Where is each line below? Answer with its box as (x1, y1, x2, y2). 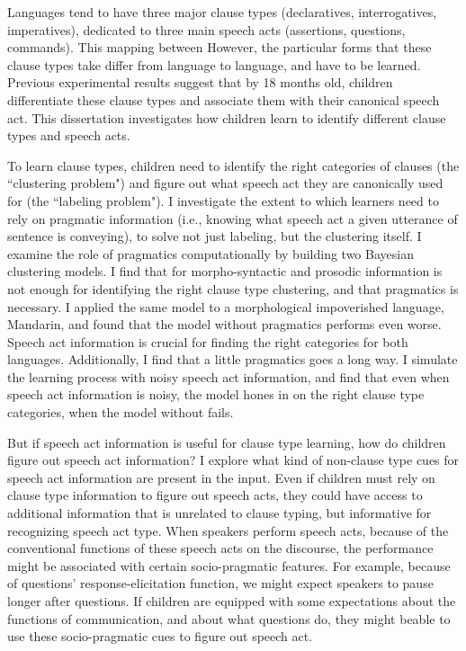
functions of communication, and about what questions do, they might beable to (7, 609, 451, 628)
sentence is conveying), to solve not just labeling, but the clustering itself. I (7, 227, 422, 245)
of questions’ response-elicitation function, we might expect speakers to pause (7, 574, 434, 593)
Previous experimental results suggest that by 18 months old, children (7, 73, 393, 92)
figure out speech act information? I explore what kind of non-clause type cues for (7, 450, 460, 469)
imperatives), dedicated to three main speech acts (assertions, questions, (7, 20, 406, 39)
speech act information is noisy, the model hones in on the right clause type (7, 385, 425, 404)
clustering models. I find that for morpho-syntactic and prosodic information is (7, 262, 443, 281)
